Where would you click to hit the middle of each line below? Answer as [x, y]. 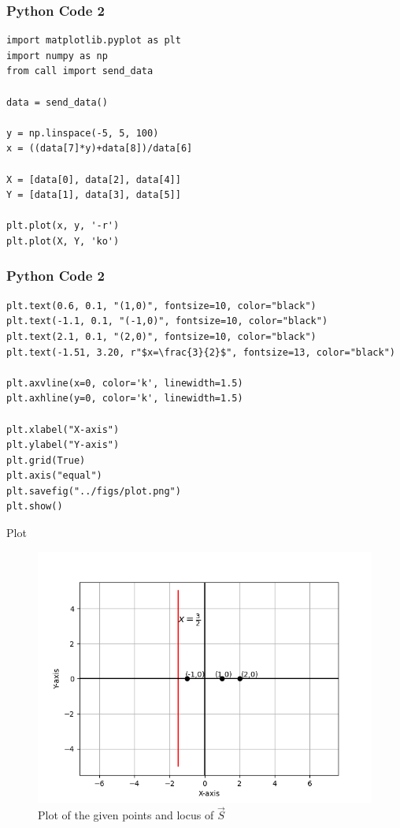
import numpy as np [57, 56]
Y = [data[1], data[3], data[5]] [94, 195]
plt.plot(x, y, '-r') [63, 226]
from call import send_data [80, 71]
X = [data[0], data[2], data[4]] [94, 179]
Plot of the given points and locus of [126, 815]
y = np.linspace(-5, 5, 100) [83, 133]
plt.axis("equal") [54, 476]
